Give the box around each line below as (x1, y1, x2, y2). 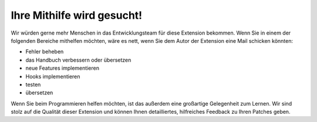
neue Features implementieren (25, 65, 100, 72)
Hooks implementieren (25, 73, 80, 80)
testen (25, 81, 41, 88)
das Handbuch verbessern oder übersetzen (25, 56, 131, 63)
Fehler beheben (25, 48, 64, 55)
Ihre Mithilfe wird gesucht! (11, 9, 143, 22)
